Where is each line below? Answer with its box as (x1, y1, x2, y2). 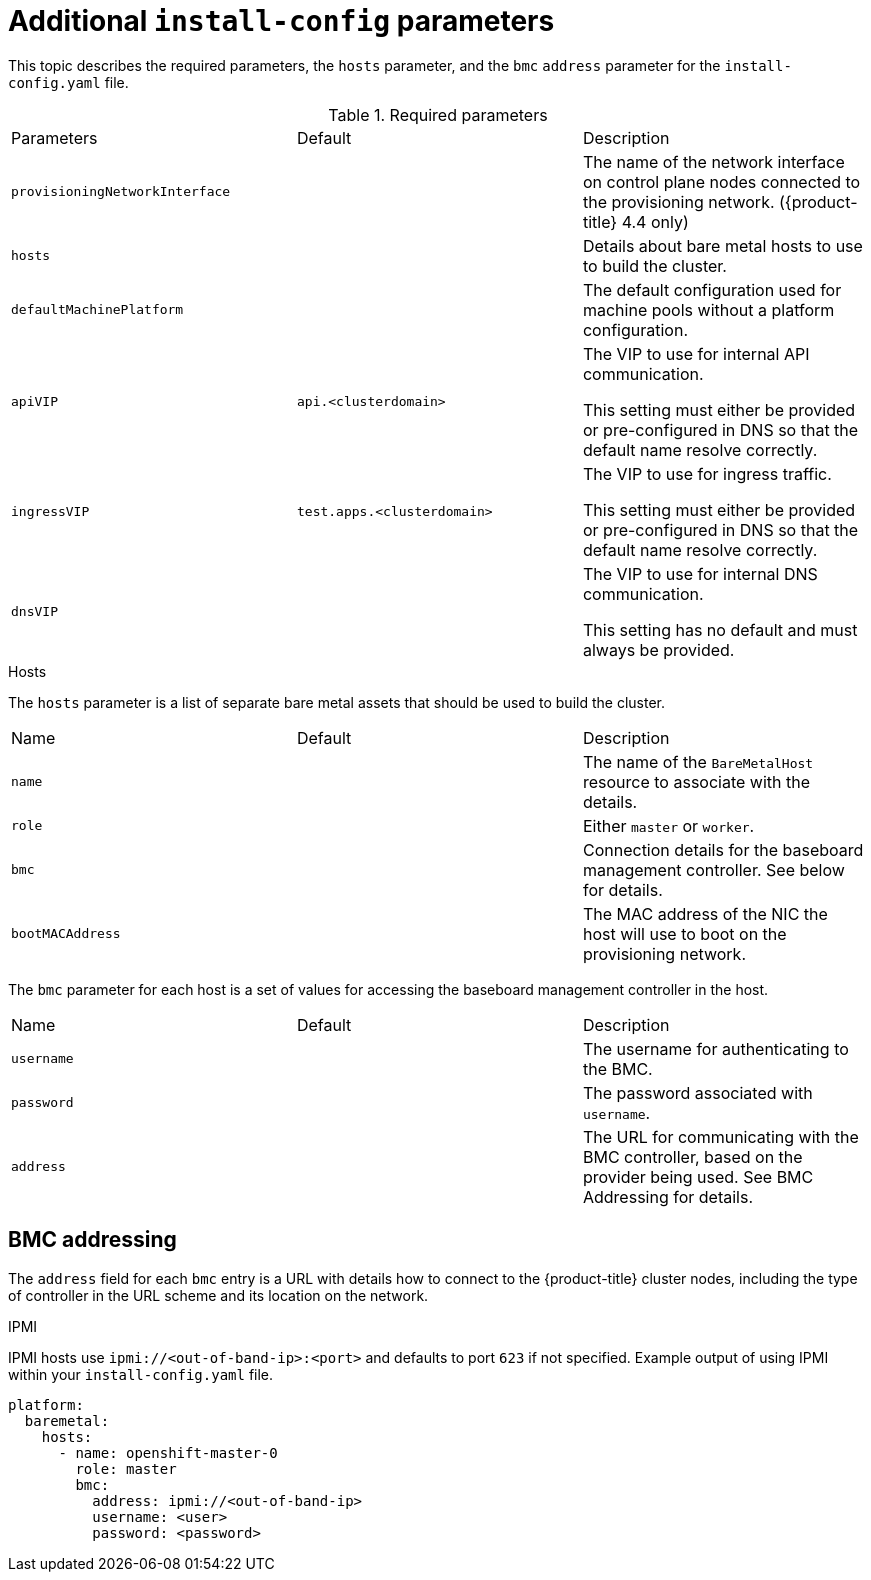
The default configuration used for (582, 279, 842, 300)
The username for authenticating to (582, 1038, 849, 1059)
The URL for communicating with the (582, 1126, 859, 1147)
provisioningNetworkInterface (11, 184, 231, 200)
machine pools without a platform (582, 299, 835, 320)
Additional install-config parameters (8, 4, 555, 38)
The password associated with (582, 1082, 813, 1103)
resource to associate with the (582, 771, 811, 792)
